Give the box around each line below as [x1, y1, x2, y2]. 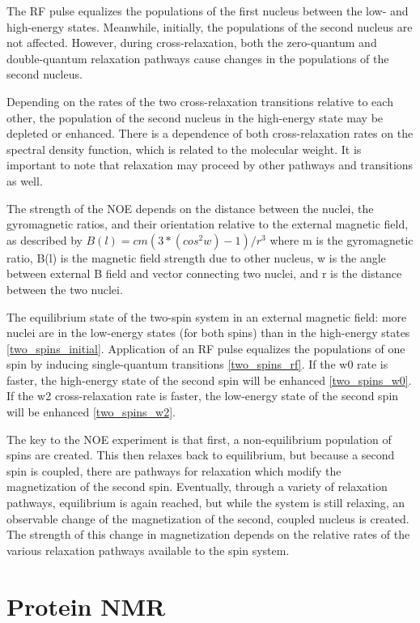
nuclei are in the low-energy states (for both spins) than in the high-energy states [6, 324, 410, 341]
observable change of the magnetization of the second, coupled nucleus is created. [6, 510, 409, 527]
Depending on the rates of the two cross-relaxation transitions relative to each [6, 92, 393, 109]
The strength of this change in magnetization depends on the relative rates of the [6, 526, 410, 543]
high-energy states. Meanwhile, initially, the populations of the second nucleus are [6, 18, 413, 35]
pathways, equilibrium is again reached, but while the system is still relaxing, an [6, 494, 405, 511]
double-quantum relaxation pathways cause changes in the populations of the [6, 49, 389, 66]
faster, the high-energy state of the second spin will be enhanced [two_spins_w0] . [6, 371, 412, 388]
